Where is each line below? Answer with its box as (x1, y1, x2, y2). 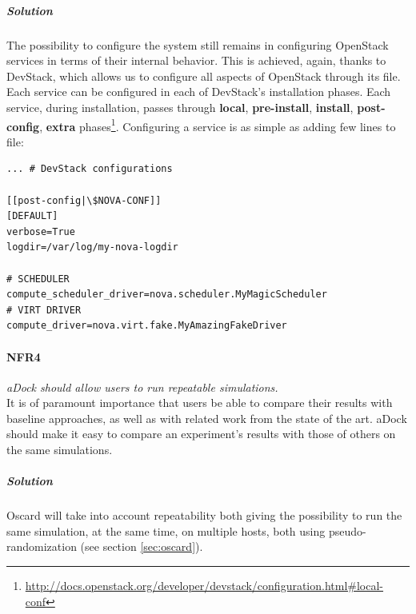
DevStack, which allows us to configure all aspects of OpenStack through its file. (6, 67, 401, 84)
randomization (6, 538, 77, 555)
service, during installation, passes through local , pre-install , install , (6, 98, 354, 115)
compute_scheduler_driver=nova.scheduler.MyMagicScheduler (6, 289, 327, 301)
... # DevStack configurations (6, 163, 173, 175)
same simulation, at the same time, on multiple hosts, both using (6, 522, 326, 539)
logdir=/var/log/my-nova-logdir (6, 241, 178, 253)
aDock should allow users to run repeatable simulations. (6, 378, 278, 395)
